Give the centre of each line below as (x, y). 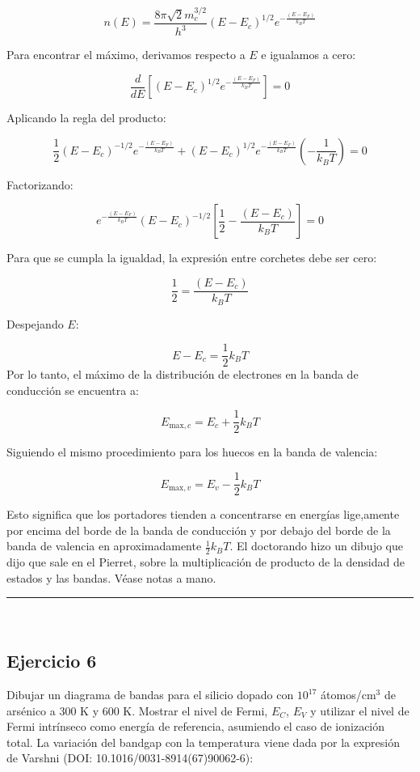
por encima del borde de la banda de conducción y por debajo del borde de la (199, 530)
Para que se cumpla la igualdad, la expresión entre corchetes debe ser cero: (192, 258)
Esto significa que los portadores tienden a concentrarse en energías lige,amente (203, 514)
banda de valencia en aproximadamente (104, 546)
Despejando (35, 323)
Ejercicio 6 (52, 661)
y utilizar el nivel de (360, 710)
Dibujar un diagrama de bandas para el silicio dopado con (150, 695)
